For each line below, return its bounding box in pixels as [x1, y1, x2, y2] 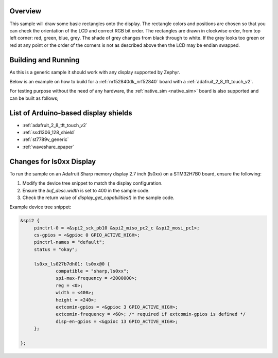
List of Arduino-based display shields [9, 109, 132, 117]
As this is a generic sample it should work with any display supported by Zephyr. [9, 69, 180, 75]
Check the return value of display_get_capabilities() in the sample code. [22, 194, 175, 201]
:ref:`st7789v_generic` [22, 136, 69, 142]
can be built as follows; [9, 95, 59, 101]
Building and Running [9, 56, 80, 64]
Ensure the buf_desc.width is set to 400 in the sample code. [22, 187, 150, 193]
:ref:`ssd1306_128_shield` [22, 129, 76, 136]
